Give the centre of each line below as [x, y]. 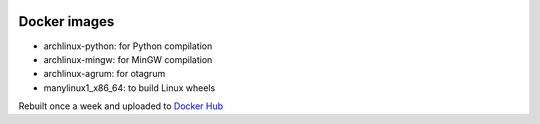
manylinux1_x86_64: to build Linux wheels [129, 87]
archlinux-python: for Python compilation [128, 46]
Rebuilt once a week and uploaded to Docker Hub [121, 106]
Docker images [66, 21]
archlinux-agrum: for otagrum [104, 74]
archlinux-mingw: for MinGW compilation [128, 59]
